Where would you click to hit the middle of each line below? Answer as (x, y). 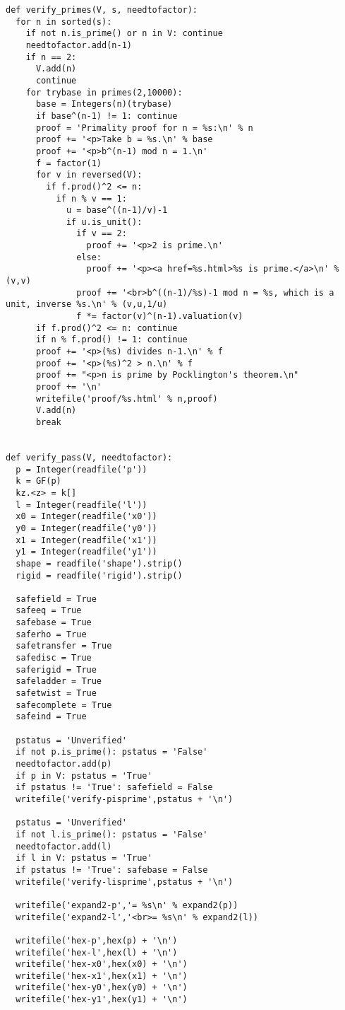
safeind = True (51, 717)
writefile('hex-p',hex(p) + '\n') (97, 940)
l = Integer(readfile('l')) (81, 505)
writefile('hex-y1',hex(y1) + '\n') (102, 1000)
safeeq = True (49, 611)
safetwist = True (56, 693)
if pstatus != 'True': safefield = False (114, 788)
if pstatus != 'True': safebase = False (112, 870)
